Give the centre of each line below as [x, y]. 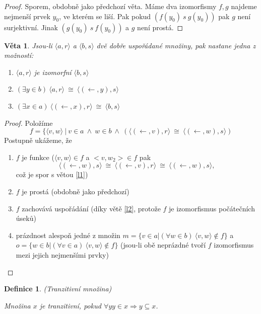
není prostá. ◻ [160, 27]
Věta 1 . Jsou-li [28, 45]
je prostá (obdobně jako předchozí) [76, 191]
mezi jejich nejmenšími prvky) [62, 254]
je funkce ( [38, 157]
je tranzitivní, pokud [70, 305]
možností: [19, 55]
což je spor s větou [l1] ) [52, 174]
